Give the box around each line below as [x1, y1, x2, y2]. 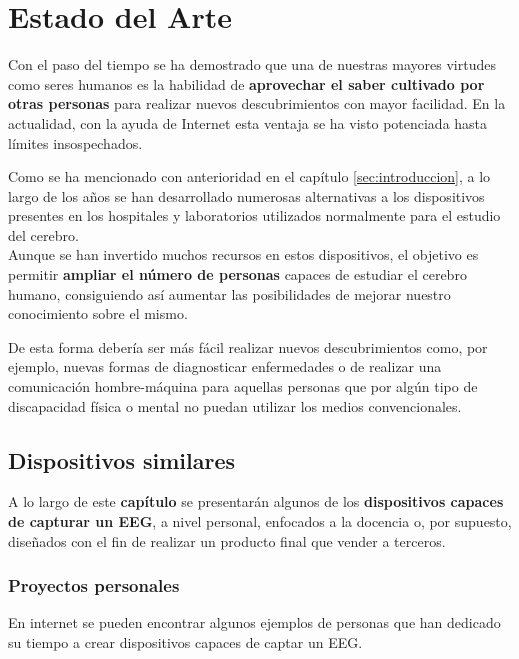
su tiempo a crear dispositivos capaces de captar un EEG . [8, 632, 363, 653]
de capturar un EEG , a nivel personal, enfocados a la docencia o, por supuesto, [8, 511, 512, 532]
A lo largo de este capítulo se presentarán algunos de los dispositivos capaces [8, 491, 504, 512]
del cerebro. [8, 224, 79, 245]
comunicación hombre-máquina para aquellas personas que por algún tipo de [8, 376, 478, 397]
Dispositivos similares [8, 444, 236, 475]
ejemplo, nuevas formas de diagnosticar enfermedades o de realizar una [8, 356, 442, 377]
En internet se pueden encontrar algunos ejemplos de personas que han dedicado [8, 612, 501, 633]
